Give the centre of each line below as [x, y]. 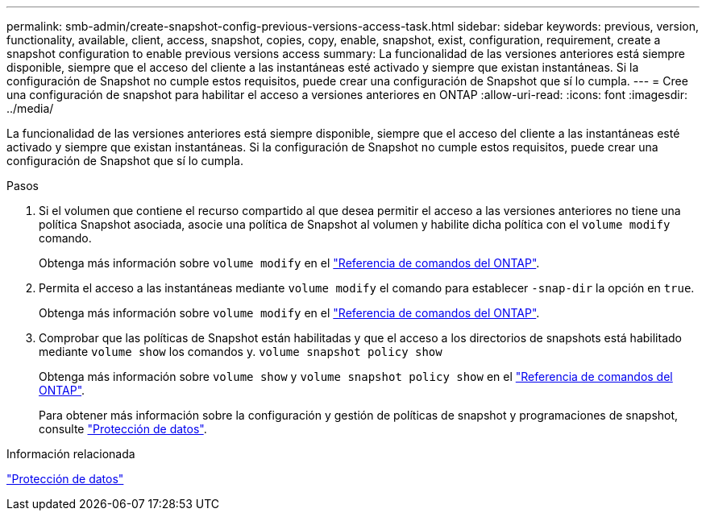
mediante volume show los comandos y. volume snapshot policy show [241, 352]
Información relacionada [71, 454]
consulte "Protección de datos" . [123, 429]
